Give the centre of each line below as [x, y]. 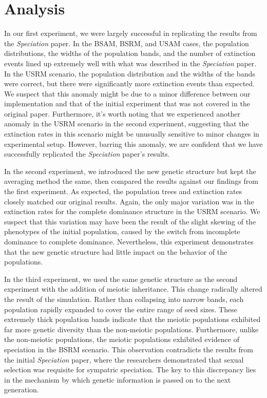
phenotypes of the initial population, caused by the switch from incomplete [122, 231]
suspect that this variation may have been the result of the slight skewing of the [130, 221]
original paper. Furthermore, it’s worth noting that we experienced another [122, 113]
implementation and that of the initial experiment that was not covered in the [127, 103]
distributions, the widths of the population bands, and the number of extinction [130, 53]
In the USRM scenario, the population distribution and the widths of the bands [130, 73]
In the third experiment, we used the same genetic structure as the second [121, 279]
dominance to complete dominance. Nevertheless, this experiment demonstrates [129, 241]
